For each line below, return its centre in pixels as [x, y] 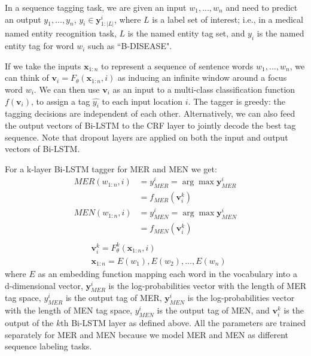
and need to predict [262, 7]
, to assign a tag [61, 101]
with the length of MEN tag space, [68, 310]
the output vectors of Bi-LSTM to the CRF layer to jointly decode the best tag [150, 125]
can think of [27, 77]
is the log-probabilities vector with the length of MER [207, 285]
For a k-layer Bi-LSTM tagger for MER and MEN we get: [111, 168]
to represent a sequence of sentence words [177, 66]
